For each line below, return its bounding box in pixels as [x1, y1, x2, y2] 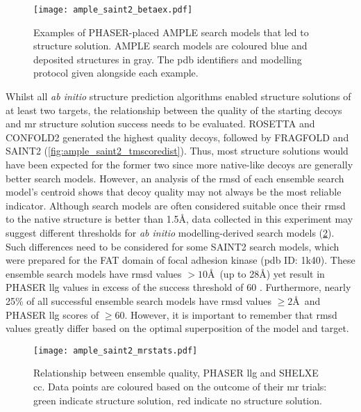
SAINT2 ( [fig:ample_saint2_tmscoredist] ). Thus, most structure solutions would [6, 143, 349, 158]
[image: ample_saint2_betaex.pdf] [33, 5, 193, 15]
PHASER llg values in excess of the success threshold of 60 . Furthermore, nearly [6, 280, 351, 294]
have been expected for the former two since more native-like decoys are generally [6, 157, 353, 171]
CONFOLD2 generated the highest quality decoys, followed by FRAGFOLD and [6, 129, 349, 144]
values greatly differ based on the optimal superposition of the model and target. [6, 321, 349, 335]
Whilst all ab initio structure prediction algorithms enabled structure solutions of [6, 89, 351, 104]
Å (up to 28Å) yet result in [207, 266, 325, 280]
